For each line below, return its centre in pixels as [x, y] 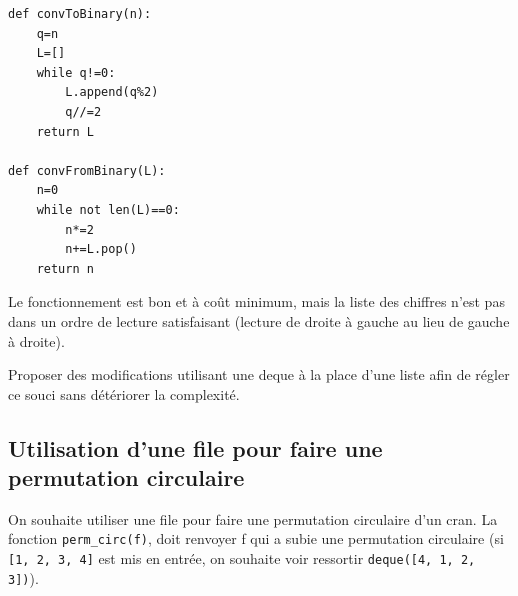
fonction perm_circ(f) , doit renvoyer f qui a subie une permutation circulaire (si [256, 538]
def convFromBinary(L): [87, 170]
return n [65, 268]
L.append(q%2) [112, 92]
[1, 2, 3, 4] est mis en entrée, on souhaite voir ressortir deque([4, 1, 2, [242, 558]
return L [65, 131]
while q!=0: [76, 72]
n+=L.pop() [101, 249]
